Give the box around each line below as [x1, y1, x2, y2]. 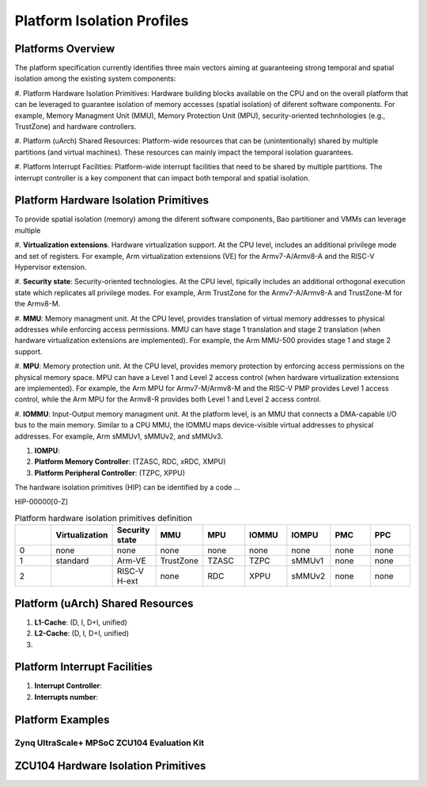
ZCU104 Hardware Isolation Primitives [14, 759, 206, 773]
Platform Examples [14, 713, 110, 726]
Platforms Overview [14, 42, 115, 55]
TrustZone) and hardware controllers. [14, 122, 137, 131]
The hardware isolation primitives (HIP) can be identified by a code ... [14, 483, 240, 492]
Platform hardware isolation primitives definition [14, 513, 193, 524]
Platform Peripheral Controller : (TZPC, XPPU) [34, 468, 186, 477]
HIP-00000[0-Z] [14, 497, 69, 507]
